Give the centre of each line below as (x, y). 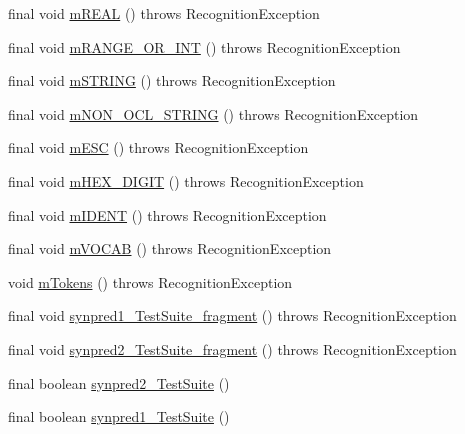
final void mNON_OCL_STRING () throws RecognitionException (213, 113)
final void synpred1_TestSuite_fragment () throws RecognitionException (232, 315)
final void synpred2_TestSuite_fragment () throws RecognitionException (232, 348)
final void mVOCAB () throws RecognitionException (170, 248)
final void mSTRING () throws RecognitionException (172, 80)
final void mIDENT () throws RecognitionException (167, 214)
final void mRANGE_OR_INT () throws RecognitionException (204, 46)
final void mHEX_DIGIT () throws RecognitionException (186, 180)
